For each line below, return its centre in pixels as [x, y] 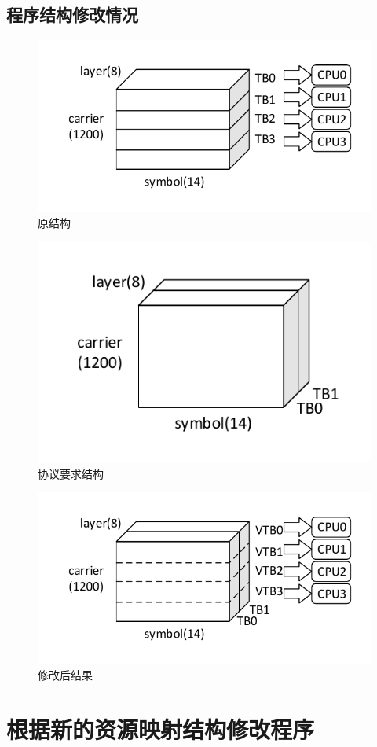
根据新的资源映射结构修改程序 [161, 729]
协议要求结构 [71, 473]
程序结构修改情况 [72, 15]
